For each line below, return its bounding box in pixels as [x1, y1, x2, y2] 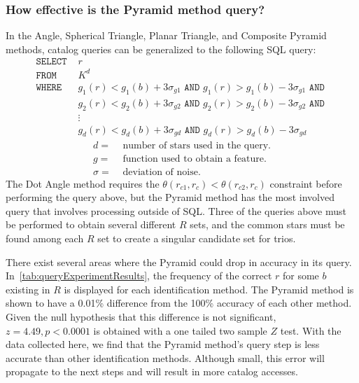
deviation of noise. [122, 167, 201, 177]
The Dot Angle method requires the [6, 176, 160, 190]
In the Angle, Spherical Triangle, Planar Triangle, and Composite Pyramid [6, 28, 327, 43]
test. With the [280, 323, 342, 337]
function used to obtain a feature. [122, 153, 267, 164]
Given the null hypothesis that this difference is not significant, [6, 309, 276, 323]
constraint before [269, 176, 342, 190]
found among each [6, 230, 84, 245]
